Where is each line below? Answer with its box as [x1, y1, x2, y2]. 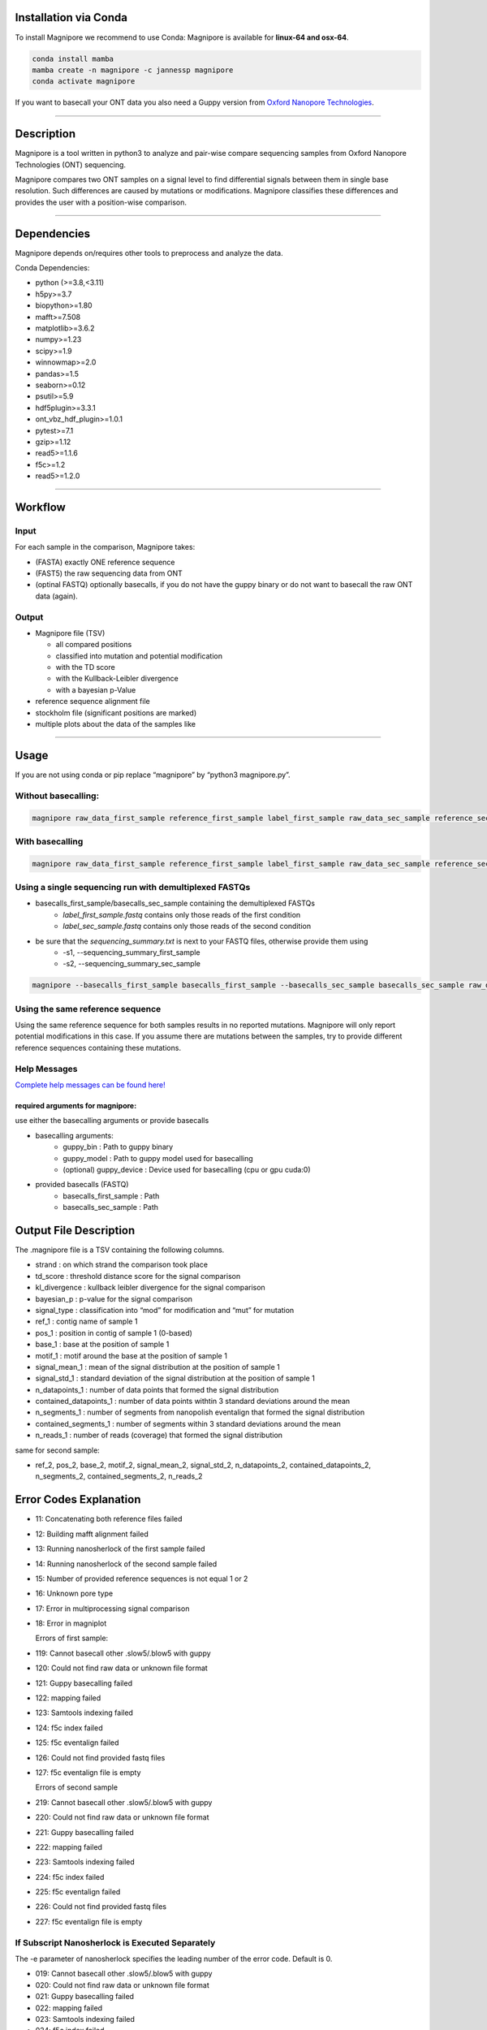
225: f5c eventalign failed [35, 1887, 121, 1897]
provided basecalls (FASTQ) [35, 1180, 129, 1190]
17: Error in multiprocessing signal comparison [35, 1604, 190, 1613]
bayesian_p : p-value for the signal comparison [35, 1294, 193, 1303]
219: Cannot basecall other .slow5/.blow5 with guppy [35, 1797, 213, 1807]
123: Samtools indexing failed [35, 1708, 134, 1717]
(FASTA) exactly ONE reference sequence [35, 557, 175, 567]
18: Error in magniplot [35, 1618, 107, 1628]
